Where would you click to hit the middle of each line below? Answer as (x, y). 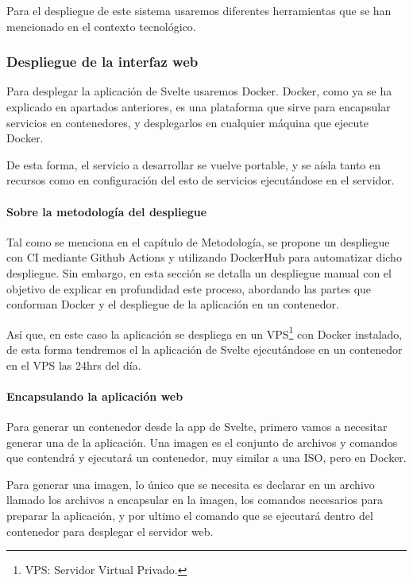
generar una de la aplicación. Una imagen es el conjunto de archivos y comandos (202, 442)
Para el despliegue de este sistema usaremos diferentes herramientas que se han (199, 10)
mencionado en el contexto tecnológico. (101, 26)
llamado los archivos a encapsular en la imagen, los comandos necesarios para (195, 500)
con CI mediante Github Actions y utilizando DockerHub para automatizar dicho (204, 257)
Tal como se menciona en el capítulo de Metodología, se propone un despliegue (198, 241)
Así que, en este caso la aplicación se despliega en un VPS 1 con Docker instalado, (205, 332)
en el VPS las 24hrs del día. (74, 365)
